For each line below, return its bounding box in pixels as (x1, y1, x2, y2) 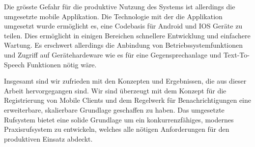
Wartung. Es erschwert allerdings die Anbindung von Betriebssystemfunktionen (4, 40, 243, 50)
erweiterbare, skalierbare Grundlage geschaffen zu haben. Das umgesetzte (4, 104, 225, 115)
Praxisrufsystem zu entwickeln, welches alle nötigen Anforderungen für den (4, 124, 229, 134)
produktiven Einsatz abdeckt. (4, 133, 93, 144)
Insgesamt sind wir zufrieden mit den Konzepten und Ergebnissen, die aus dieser (4, 76, 247, 86)
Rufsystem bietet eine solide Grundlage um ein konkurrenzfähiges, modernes (4, 114, 234, 124)
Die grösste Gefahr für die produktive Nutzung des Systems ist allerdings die (4, 1, 235, 11)
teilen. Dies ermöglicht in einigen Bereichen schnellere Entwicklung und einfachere (4, 30, 251, 40)
